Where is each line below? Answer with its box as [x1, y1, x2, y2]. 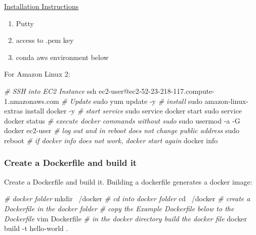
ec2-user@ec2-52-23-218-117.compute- [99, 85, 215, 96]
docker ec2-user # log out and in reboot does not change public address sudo [4, 125, 240, 136]
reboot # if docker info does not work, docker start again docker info [4, 135, 218, 145]
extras [4, 105, 23, 116]
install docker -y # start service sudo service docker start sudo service [25, 105, 242, 116]
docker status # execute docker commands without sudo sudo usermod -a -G [4, 115, 240, 126]
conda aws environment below [16, 51, 109, 62]
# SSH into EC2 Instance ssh [4, 85, 97, 96]
